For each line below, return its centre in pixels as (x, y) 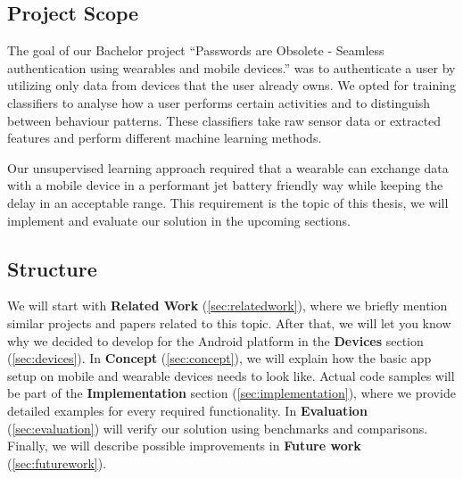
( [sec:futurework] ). (57, 462)
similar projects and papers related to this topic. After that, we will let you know (229, 322)
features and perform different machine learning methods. (165, 138)
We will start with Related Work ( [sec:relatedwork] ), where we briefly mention (227, 306)
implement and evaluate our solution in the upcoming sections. (179, 220)
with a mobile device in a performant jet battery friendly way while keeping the (225, 185)
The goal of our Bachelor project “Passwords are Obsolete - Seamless (196, 50)
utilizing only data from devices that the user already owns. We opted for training (231, 85)
